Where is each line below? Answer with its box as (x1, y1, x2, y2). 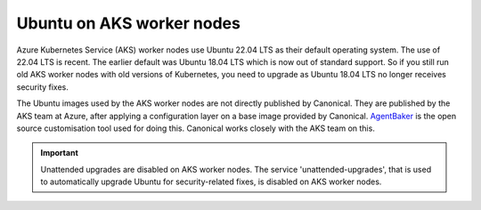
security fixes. (16, 81, 69, 93)
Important (40, 148, 79, 158)
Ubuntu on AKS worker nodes (16, 13, 240, 33)
